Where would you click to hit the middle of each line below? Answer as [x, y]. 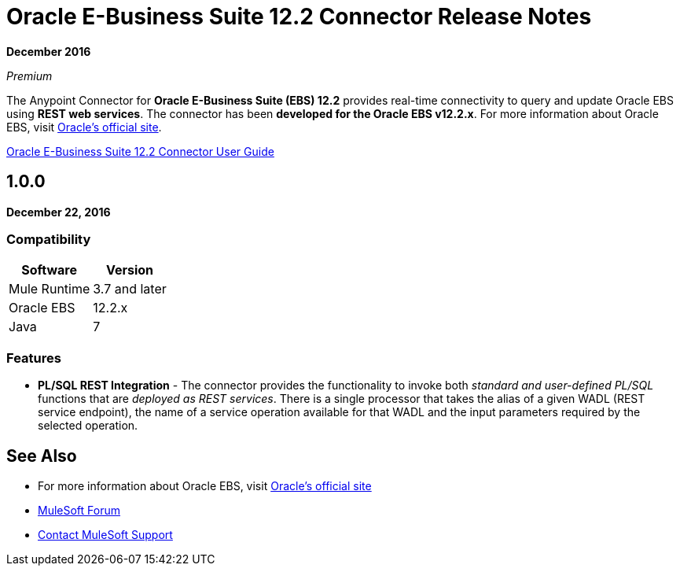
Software [49, 270]
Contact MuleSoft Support [105, 534]
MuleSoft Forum [79, 510]
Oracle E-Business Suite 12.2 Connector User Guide [140, 151]
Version [130, 270]
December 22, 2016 [59, 212]
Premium [29, 76]
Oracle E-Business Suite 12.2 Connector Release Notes [299, 17]
